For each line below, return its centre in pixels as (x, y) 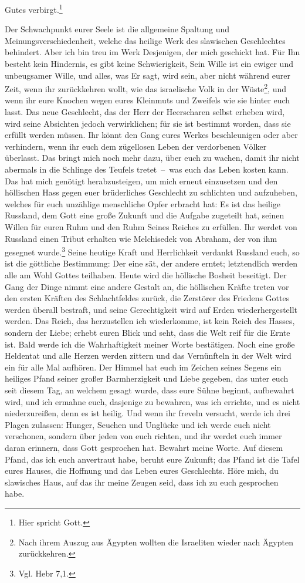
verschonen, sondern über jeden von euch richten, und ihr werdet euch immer (143, 436)
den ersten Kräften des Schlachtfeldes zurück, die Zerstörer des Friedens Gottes (147, 298)
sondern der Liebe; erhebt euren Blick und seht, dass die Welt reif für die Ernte (148, 332)
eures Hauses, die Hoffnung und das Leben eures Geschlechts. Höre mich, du (142, 471)
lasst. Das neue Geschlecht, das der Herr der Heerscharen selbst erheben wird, (145, 112)
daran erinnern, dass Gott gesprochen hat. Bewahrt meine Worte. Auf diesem (144, 447)
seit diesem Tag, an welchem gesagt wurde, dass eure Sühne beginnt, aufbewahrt (150, 390)
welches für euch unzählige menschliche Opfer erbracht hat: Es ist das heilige (143, 203)
